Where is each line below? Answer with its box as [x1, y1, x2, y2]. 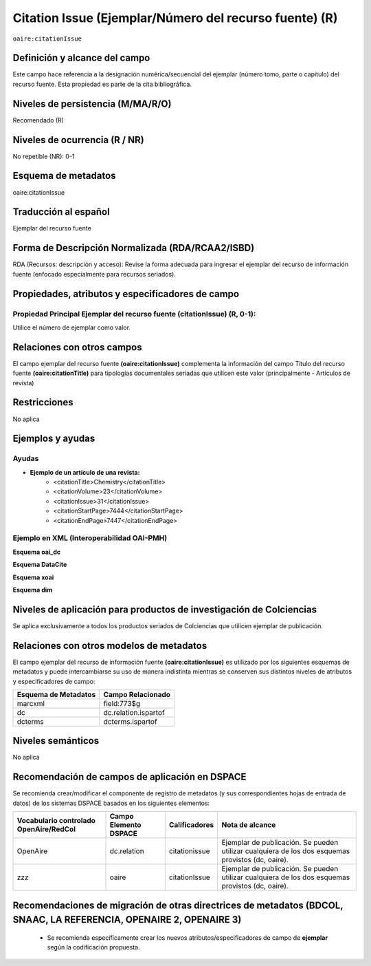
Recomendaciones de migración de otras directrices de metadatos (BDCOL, [12, 899, 344, 911]
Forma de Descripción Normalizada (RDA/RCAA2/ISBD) [12, 242, 255, 254]
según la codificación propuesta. [47, 943, 140, 952]
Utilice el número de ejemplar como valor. [12, 323, 131, 332]
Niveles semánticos [12, 735, 100, 747]
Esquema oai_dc [12, 548, 61, 556]
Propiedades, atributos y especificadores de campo [12, 288, 240, 299]
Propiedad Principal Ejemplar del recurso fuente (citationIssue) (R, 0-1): [12, 309, 256, 319]
